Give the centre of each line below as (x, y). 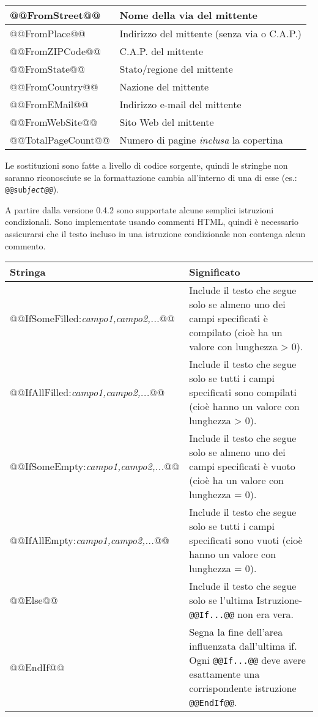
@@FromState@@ (47, 69)
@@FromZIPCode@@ (55, 51)
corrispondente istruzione (243, 688)
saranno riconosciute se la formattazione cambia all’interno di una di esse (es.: (151, 177)
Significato (215, 272)
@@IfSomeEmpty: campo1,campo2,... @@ (95, 466)
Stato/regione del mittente (176, 69)
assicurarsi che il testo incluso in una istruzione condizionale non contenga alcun (155, 234)
